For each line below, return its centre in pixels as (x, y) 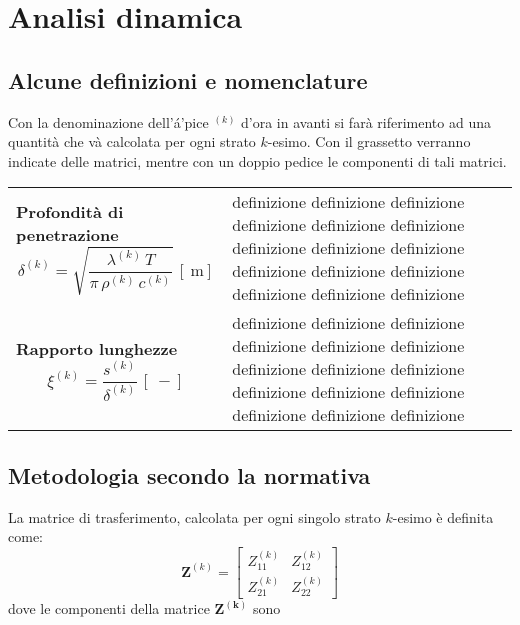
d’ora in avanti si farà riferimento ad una (366, 121)
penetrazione (67, 235)
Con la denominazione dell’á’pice (108, 121)
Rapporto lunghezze (97, 349)
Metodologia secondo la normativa (189, 474)
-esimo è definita (443, 516)
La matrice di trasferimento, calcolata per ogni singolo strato (194, 516)
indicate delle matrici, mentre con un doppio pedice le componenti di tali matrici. (257, 160)
